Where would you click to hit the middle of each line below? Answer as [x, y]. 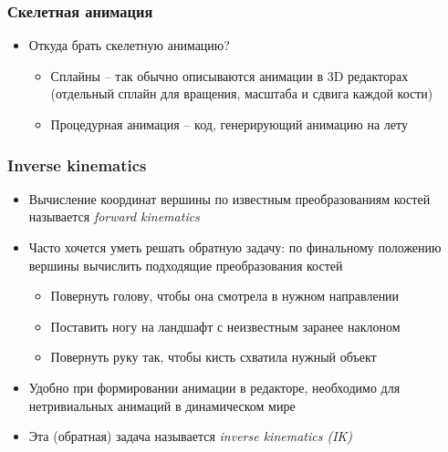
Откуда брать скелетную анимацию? [129, 45]
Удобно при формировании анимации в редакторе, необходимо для [214, 387]
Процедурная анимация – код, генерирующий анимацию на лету [229, 124]
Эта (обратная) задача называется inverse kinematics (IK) [191, 436]
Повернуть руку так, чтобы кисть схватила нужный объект [214, 357]
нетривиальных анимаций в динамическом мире [162, 405]
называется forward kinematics [114, 216]
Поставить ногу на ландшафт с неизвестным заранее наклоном [225, 326]
